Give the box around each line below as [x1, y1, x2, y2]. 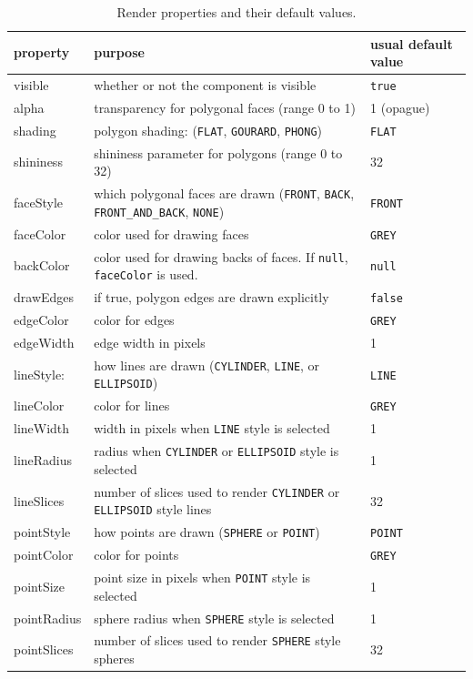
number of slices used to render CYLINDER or [94, 481, 340, 501]
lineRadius [14, 451, 73, 470]
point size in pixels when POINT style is [94, 568, 311, 587]
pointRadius [14, 608, 82, 627]
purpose [94, 43, 145, 62]
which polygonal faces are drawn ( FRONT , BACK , [94, 184, 355, 203]
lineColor [14, 396, 65, 415]
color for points [94, 545, 179, 564]
